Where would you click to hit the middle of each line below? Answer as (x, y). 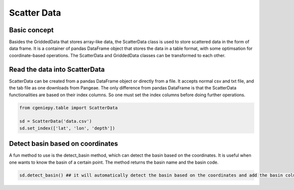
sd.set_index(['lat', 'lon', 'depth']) (67, 128)
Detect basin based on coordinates (63, 144)
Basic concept (31, 30)
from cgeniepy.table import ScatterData (68, 108)
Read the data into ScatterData (57, 69)
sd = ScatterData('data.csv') (56, 121)
